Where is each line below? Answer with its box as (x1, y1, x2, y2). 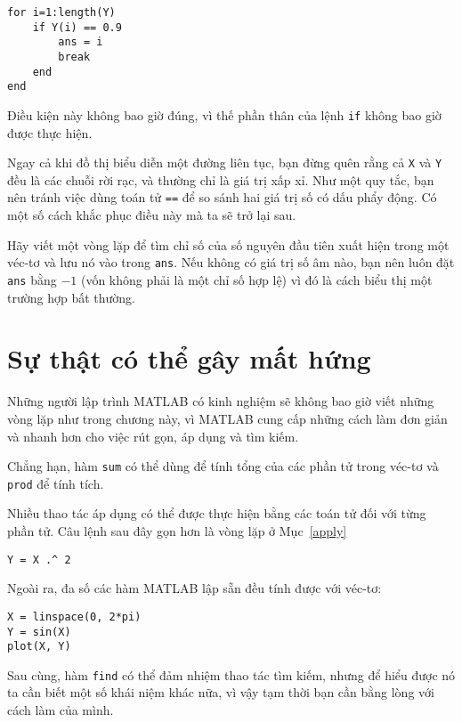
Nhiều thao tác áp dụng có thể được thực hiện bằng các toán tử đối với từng (7, 504, 426, 523)
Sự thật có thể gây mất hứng (7, 340, 371, 377)
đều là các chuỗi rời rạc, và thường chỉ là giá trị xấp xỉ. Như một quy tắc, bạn (7, 170, 434, 189)
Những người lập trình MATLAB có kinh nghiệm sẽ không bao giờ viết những (7, 392, 434, 410)
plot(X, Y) (7, 640, 71, 653)
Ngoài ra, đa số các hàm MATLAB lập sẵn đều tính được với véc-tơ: (7, 579, 382, 597)
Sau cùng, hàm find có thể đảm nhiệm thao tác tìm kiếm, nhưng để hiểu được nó (7, 665, 456, 684)
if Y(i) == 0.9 (32, 20, 122, 34)
